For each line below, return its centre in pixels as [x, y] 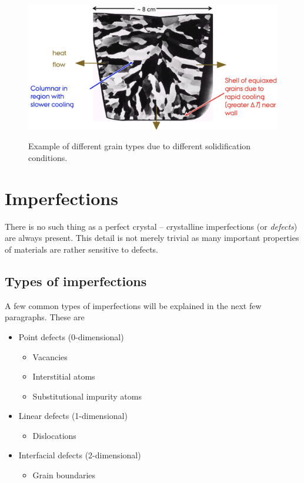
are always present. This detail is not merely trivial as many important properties [152, 238]
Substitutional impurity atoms [87, 396]
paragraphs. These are [45, 317]
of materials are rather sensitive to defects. [81, 249]
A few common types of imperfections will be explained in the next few [133, 305]
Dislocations [54, 435]
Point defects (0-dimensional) [71, 336]
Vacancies [50, 356]
